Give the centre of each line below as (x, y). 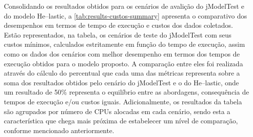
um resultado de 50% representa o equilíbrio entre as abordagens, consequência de (126, 92)
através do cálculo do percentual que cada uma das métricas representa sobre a (122, 73)
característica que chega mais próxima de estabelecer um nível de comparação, (121, 121)
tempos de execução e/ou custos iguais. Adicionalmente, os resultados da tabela (123, 101)
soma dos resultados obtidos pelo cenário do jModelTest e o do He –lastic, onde (122, 82)
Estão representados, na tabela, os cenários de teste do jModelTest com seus (118, 34)
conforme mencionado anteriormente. (59, 130)
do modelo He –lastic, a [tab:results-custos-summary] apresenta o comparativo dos (126, 15)
